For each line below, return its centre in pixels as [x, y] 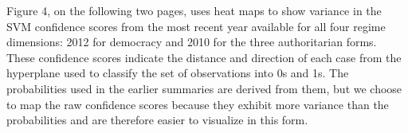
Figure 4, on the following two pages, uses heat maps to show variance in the [194, 10]
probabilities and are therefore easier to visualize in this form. [157, 120]
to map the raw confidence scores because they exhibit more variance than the [198, 104]
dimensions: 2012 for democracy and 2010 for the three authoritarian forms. [192, 42]
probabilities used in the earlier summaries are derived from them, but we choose [204, 88]
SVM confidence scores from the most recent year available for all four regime [196, 26]
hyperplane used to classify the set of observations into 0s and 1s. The [178, 73]
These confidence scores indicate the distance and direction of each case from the [204, 57]
